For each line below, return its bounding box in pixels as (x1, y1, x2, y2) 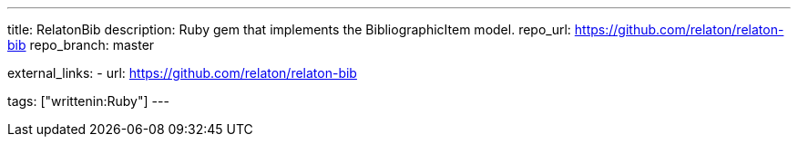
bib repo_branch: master (7, 37, 155, 53)
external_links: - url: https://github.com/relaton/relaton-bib (7, 65, 357, 81)
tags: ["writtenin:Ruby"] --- (7, 93, 169, 109)
